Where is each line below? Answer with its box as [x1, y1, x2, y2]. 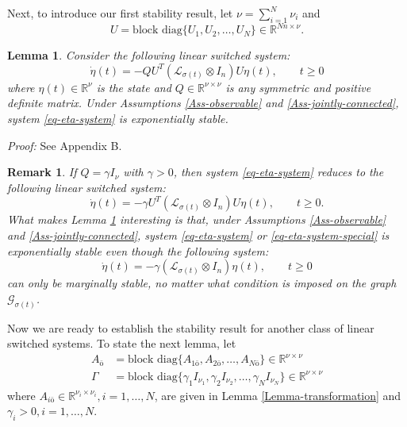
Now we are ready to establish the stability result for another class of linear [7, 319, 374, 336]
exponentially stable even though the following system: [7, 242, 269, 259]
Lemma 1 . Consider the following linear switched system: [7, 47, 290, 63]
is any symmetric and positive [225, 79, 371, 95]
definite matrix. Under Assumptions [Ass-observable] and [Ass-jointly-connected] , [7, 94, 399, 111]
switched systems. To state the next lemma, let [7, 335, 236, 352]
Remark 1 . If [7, 163, 77, 180]
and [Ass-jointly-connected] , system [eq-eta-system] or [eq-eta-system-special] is [7, 227, 390, 244]
